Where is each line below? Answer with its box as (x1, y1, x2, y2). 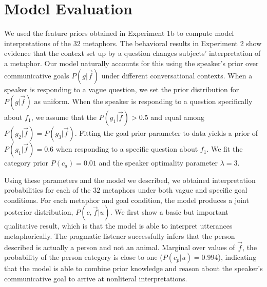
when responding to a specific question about (55, 143, 198, 154)
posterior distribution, (4, 207, 73, 217)
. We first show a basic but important (110, 207, 228, 217)
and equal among (150, 112, 204, 122)
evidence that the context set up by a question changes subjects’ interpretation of (4, 48, 261, 58)
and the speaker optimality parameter (99, 157, 218, 168)
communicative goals (4, 70, 69, 80)
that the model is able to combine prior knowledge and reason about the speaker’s (4, 263, 263, 274)
